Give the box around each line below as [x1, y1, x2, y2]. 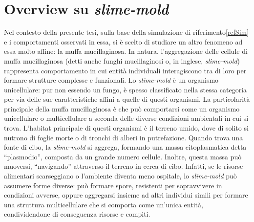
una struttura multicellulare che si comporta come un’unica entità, [4, 199, 203, 209]
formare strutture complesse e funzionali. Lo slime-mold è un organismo [4, 75, 219, 85]
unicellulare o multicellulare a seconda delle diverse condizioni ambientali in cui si [4, 113, 249, 123]
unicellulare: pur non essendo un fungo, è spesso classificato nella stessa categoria [4, 84, 247, 94]
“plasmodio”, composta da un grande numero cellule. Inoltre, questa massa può [4, 151, 242, 161]
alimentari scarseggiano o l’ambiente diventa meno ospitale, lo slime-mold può [4, 171, 237, 181]
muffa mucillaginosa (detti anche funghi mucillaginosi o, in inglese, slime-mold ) [4, 55, 240, 66]
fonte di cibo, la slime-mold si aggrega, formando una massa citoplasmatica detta [4, 142, 247, 152]
